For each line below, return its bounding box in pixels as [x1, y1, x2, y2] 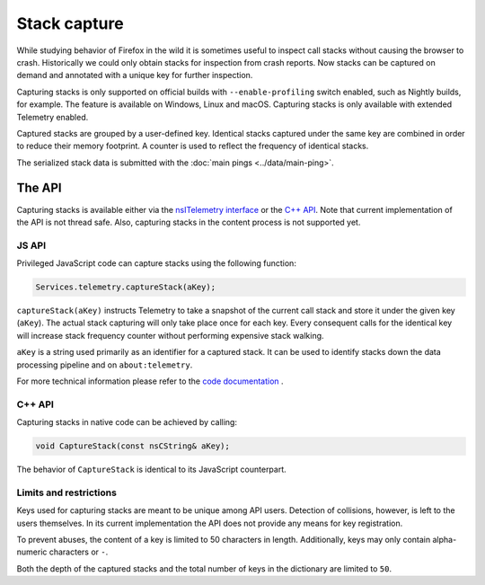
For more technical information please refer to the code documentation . [16, 376, 284, 386]
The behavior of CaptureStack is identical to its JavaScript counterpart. [16, 464, 287, 475]
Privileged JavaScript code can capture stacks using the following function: [16, 258, 296, 269]
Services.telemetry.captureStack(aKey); [35, 282, 216, 292]
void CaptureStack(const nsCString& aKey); [35, 441, 231, 451]
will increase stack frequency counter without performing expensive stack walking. [16, 330, 324, 341]
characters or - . [48, 546, 109, 557]
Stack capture [16, 13, 125, 33]
